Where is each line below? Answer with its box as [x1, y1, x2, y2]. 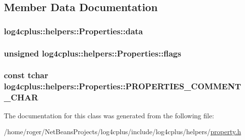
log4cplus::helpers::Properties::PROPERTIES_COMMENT [4, 80, 241, 92]
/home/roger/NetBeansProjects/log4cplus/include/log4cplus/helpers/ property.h [4, 126, 241, 137]
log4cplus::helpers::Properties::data [4, 25, 143, 37]
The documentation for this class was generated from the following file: [4, 110, 214, 120]
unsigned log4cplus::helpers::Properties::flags [4, 47, 181, 59]
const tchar [4, 69, 48, 81]
